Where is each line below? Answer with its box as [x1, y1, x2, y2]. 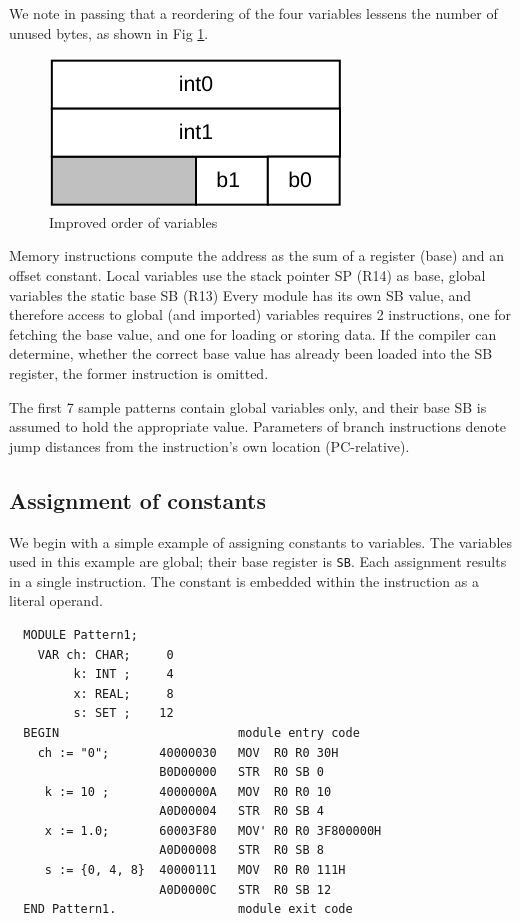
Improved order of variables [49, 211, 218, 232]
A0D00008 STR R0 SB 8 [159, 843, 324, 858]
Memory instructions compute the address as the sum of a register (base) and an [9, 245, 505, 266]
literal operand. [9, 590, 103, 611]
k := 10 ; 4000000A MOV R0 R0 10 [44, 784, 332, 799]
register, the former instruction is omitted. [9, 362, 269, 383]
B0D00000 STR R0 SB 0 [159, 765, 324, 780]
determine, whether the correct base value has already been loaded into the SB [9, 343, 493, 364]
